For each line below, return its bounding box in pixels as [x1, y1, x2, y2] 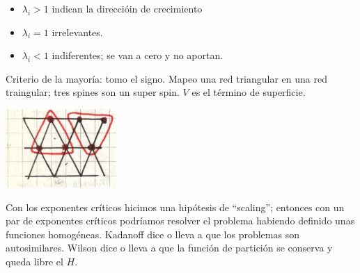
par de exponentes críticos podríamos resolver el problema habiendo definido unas [6, 213, 355, 228]
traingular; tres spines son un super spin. [6, 85, 180, 99]
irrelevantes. [52, 24, 103, 39]
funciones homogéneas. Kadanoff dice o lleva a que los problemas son [6, 226, 299, 241]
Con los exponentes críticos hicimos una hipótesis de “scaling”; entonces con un [6, 199, 345, 214]
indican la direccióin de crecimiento [52, 1, 203, 15]
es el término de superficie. [191, 85, 306, 99]
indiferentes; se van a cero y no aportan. [52, 48, 224, 63]
